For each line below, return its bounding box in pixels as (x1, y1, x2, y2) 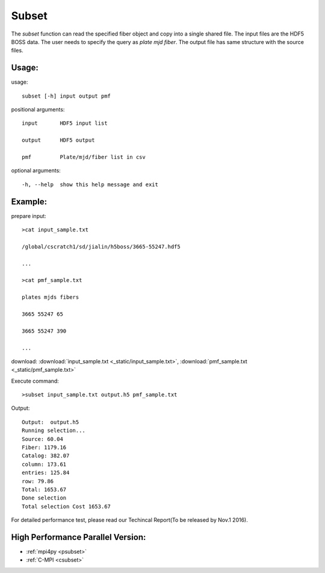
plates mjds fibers (22, 294, 79, 301)
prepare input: (11, 212, 46, 219)
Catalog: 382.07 (22, 452, 70, 459)
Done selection (22, 495, 67, 501)
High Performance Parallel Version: (11, 532, 146, 542)
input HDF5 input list (22, 120, 108, 127)
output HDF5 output (22, 137, 95, 144)
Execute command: (11, 377, 60, 384)
